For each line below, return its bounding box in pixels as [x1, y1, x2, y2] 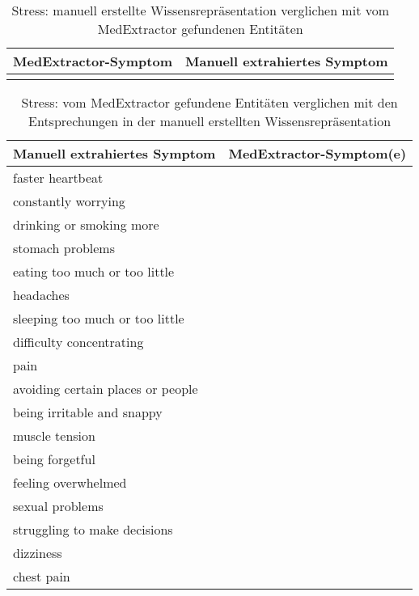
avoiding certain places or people [13, 379, 198, 398]
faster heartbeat [13, 168, 104, 187]
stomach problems [13, 239, 115, 257]
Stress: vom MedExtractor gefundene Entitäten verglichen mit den [21, 93, 398, 112]
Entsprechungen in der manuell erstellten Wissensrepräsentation [28, 112, 391, 130]
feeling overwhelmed [13, 473, 127, 492]
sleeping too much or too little [13, 309, 184, 328]
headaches [13, 285, 70, 304]
